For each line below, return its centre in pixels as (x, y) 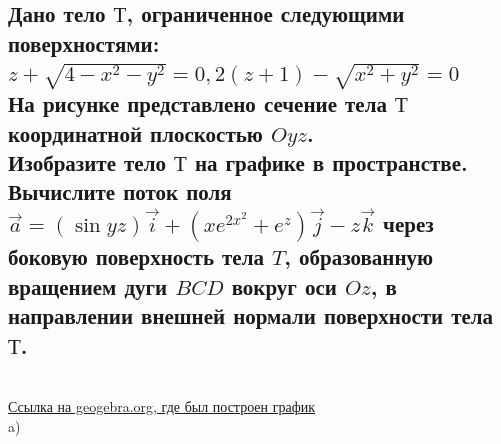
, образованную (359, 256)
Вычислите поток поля (120, 191)
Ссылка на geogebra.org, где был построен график (162, 405)
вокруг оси (284, 285)
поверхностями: (84, 42)
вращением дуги (88, 285)
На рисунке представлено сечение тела (197, 103)
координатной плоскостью (135, 132)
